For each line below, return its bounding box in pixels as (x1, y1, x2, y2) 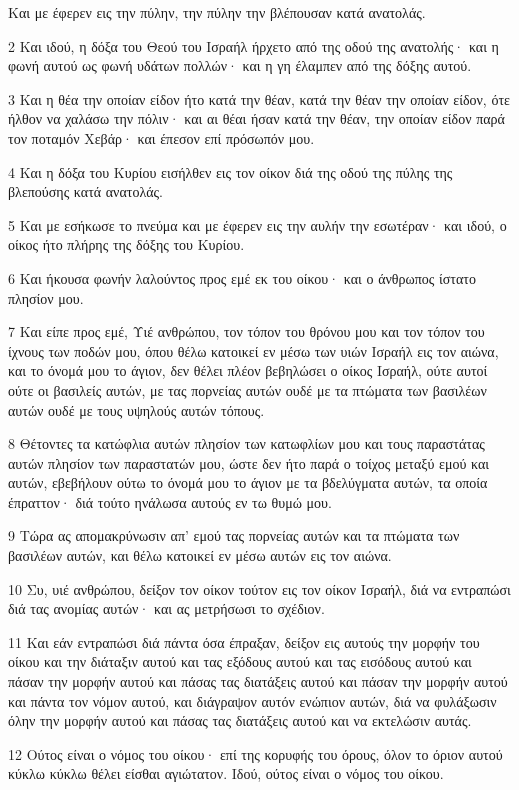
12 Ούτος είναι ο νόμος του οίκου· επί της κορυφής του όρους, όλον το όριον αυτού (8, 743, 503, 764)
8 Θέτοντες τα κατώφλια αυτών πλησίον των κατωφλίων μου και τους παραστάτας (8, 433, 485, 454)
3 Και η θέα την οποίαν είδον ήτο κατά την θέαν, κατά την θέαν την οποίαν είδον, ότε (8, 88, 510, 109)
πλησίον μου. (8, 287, 84, 308)
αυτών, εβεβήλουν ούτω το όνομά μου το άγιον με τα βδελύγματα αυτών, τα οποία (8, 472, 488, 493)
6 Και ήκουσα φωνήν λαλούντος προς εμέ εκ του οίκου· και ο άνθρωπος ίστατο (8, 267, 476, 288)
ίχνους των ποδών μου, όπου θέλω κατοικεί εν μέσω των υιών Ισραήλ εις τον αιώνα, (8, 340, 499, 361)
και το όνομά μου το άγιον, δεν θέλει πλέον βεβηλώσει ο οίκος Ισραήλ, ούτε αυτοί (8, 360, 488, 381)
